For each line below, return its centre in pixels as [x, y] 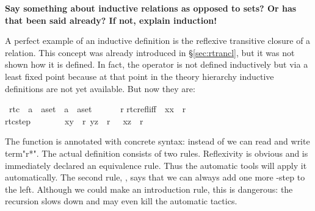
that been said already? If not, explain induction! [111, 20]
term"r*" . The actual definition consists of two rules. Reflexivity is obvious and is [157, 153]
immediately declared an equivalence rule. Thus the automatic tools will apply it [156, 165]
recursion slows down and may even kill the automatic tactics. [121, 201]
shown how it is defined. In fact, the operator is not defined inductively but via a [157, 64]
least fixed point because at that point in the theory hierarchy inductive [139, 76]
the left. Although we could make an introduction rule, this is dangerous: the [149, 189]
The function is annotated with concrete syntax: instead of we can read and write [157, 141]
